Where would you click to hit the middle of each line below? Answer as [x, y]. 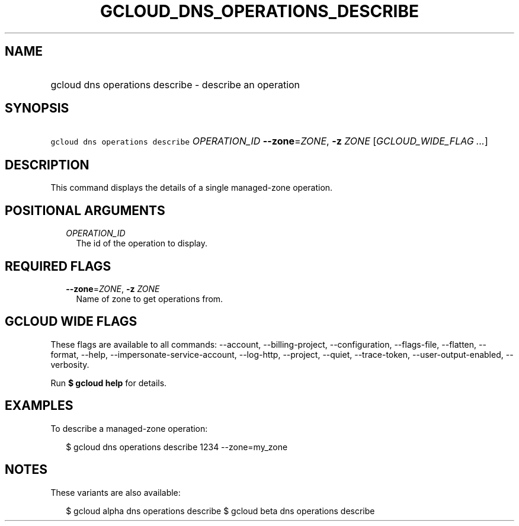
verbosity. [70, 364]
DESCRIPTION [47, 165]
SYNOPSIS [37, 108]
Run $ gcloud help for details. [109, 383]
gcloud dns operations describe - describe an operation [175, 84]
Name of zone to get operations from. [150, 299]
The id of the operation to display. [142, 243]
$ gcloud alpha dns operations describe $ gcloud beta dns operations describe [220, 511]
